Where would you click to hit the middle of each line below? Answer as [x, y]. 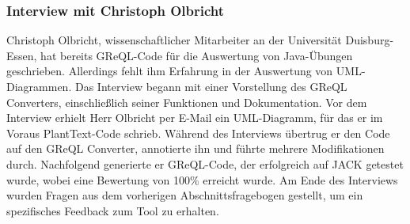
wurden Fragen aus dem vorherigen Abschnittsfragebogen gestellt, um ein [185, 195]
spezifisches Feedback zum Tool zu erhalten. [113, 210]
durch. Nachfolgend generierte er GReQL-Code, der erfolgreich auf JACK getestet [205, 163]
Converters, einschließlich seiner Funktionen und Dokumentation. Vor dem [187, 102]
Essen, [22, 55]
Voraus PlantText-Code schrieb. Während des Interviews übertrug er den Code [198, 133]
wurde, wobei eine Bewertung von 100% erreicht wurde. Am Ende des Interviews [202, 179]
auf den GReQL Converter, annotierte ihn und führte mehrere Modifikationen [196, 148]
